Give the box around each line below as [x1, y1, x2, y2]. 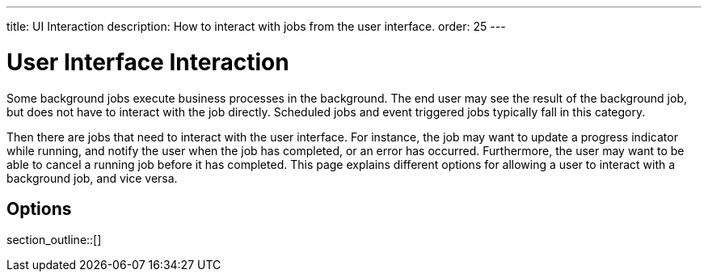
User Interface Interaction [6, 48, 289, 76]
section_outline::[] [6, 233, 102, 247]
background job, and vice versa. [6, 171, 178, 185]
